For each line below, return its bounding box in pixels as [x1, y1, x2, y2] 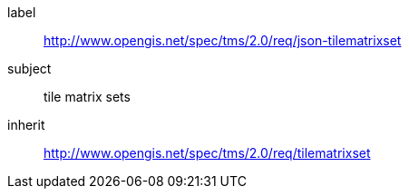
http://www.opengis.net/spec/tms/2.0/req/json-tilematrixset [44, 33, 402, 48]
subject [7, 61, 52, 76]
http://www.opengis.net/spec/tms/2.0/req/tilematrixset [44, 145, 371, 161]
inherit [7, 117, 45, 132]
